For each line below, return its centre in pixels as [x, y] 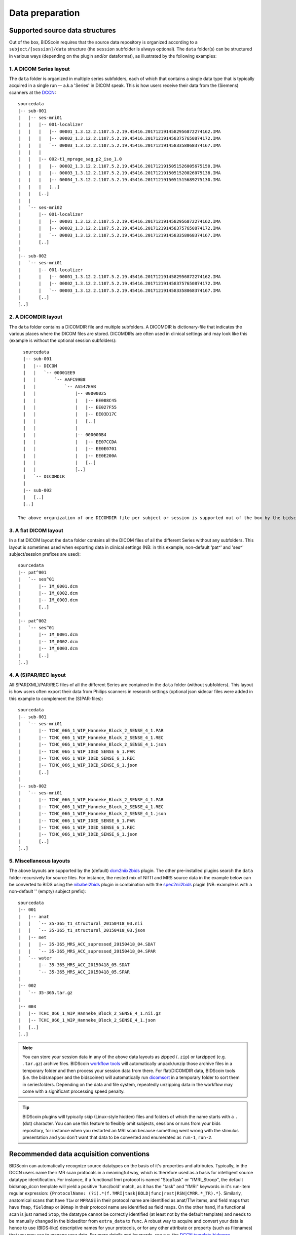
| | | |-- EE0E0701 [70, 449]
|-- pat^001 [32, 572]
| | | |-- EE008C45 [70, 400]
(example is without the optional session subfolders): [63, 340]
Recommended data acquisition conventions [79, 1154]
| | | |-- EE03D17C [70, 414]
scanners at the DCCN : [33, 92]
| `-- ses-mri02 [40, 208]
